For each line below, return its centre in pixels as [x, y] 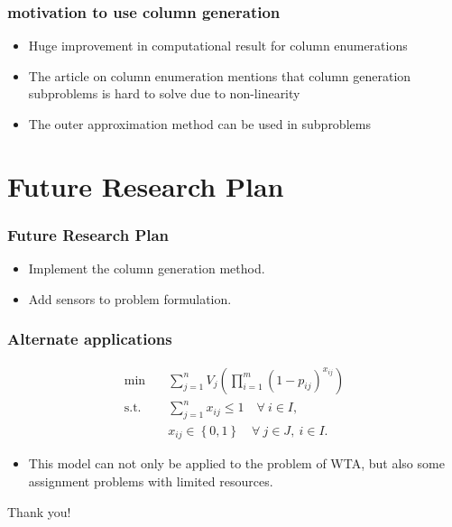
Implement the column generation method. [147, 268]
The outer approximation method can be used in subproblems [199, 124]
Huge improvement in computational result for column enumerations [218, 46]
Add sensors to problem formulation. [130, 298]
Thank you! [39, 511]
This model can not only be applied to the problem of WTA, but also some [236, 463]
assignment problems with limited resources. [151, 481]
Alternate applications [90, 339]
